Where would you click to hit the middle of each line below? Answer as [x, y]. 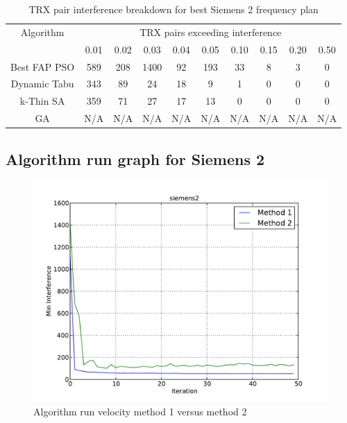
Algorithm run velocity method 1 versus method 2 [140, 411]
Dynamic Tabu [42, 84]
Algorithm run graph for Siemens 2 [135, 158]
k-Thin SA [42, 101]
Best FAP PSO [43, 66]
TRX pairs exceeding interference [211, 32]
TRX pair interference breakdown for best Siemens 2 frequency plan [173, 9]
